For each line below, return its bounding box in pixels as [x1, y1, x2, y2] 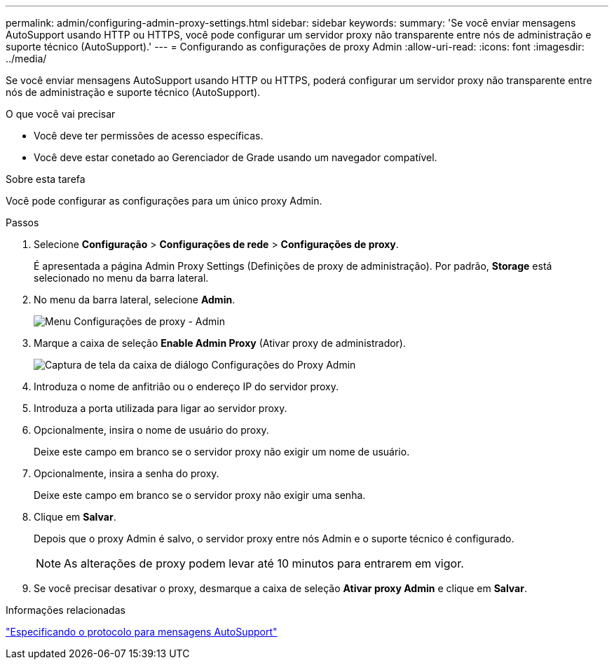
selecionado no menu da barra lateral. [34, 272, 209, 284]
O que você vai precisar [6, 108, 116, 120]
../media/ [6, 53, 47, 64]
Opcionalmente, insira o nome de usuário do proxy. [34, 424, 269, 436]
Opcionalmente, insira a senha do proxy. [34, 467, 219, 479]
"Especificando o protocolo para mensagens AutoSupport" [6, 626, 278, 638]
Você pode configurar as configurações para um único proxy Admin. [6, 195, 322, 207]
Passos [6, 217, 39, 228]
